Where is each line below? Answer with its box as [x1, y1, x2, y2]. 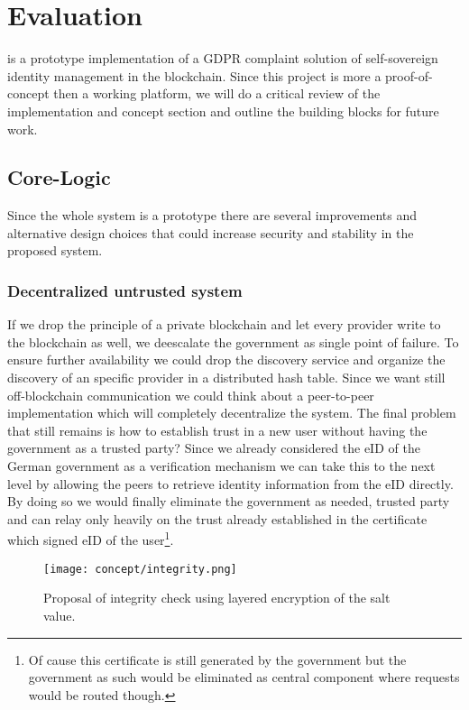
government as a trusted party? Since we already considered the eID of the [7, 438, 420, 457]
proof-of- [385, 66, 433, 85]
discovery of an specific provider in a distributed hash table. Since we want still [7, 368, 446, 387]
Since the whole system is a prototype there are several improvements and [7, 206, 417, 225]
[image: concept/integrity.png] [43, 562, 237, 576]
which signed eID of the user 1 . [7, 528, 174, 549]
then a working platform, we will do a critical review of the [53, 84, 381, 103]
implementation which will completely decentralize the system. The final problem [7, 403, 456, 422]
